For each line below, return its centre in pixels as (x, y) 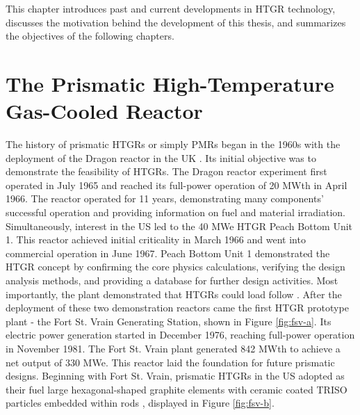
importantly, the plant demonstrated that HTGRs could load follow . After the (174, 294)
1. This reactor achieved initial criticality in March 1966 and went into (156, 239)
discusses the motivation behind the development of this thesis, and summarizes (176, 22)
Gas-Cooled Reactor (104, 111)
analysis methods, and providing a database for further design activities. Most (172, 280)
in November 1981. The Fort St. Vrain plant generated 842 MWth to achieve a (173, 348)
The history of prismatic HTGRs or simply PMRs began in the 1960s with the (173, 144)
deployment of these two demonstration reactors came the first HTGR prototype (177, 308)
